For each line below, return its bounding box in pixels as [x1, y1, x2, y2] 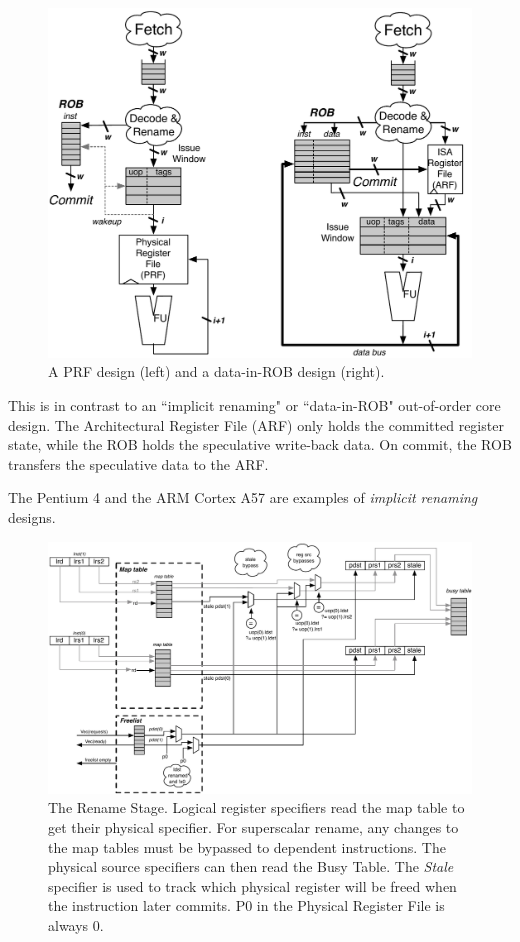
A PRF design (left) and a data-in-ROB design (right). [48, 361, 385, 382]
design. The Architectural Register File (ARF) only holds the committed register [8, 414, 504, 435]
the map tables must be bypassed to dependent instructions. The [48, 836, 446, 857]
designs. [8, 507, 56, 528]
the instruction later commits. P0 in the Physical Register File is [48, 895, 445, 916]
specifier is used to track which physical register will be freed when [48, 875, 457, 896]
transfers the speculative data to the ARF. [8, 453, 269, 474]
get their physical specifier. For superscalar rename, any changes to [48, 816, 459, 837]
